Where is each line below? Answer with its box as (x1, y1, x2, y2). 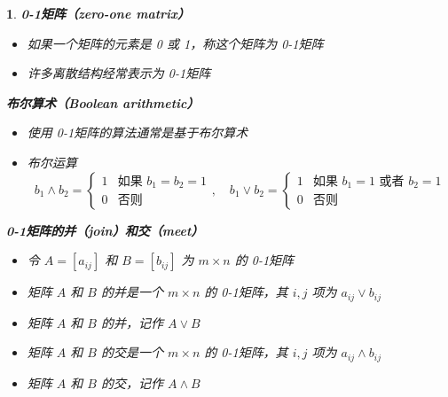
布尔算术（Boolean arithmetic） (6, 93, 200, 112)
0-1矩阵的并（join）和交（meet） (6, 221, 204, 239)
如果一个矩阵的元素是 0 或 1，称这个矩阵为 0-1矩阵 (27, 34, 324, 52)
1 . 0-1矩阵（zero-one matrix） (6, 4, 190, 22)
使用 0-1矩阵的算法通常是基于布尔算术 (27, 123, 248, 142)
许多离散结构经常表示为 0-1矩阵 (27, 64, 211, 82)
